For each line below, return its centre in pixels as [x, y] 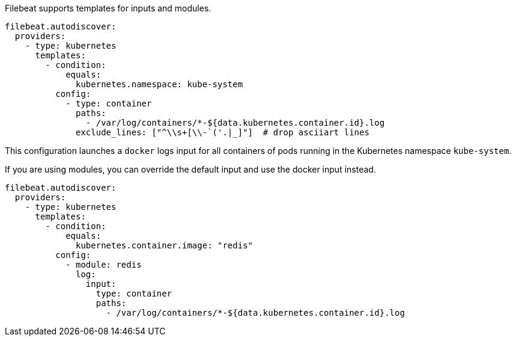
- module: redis [104, 265]
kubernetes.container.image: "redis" [165, 245]
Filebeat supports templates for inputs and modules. [108, 8]
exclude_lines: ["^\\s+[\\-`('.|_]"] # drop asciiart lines [223, 132]
